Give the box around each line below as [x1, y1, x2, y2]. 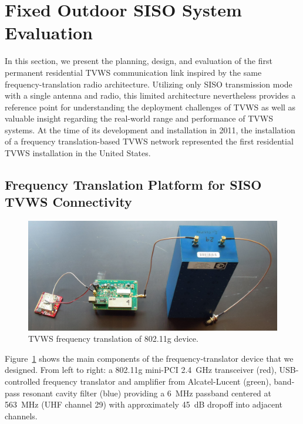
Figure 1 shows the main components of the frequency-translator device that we [5, 352, 294, 364]
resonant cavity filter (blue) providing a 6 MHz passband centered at [22, 386, 271, 399]
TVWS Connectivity [5, 193, 132, 211]
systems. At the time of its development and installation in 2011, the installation [5, 123, 295, 136]
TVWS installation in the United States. [5, 147, 151, 159]
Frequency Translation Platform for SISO [5, 176, 262, 194]
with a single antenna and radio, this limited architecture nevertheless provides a [5, 89, 296, 102]
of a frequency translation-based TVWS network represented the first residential [5, 135, 294, 147]
